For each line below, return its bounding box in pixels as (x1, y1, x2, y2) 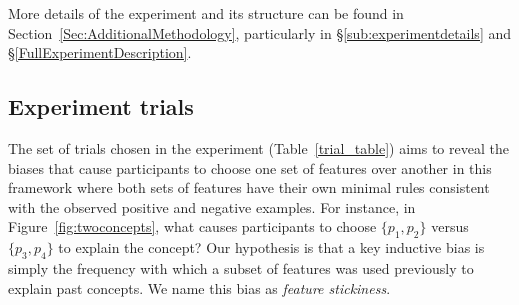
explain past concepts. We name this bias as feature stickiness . (8, 277, 391, 298)
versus (431, 216, 469, 237)
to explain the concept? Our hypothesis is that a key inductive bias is (58, 237, 485, 258)
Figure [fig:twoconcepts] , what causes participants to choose (8, 216, 377, 237)
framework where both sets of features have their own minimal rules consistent (8, 177, 490, 198)
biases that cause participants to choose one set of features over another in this (8, 157, 492, 178)
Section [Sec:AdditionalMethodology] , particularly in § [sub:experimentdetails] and (8, 22, 512, 43)
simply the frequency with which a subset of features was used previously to (8, 257, 474, 278)
